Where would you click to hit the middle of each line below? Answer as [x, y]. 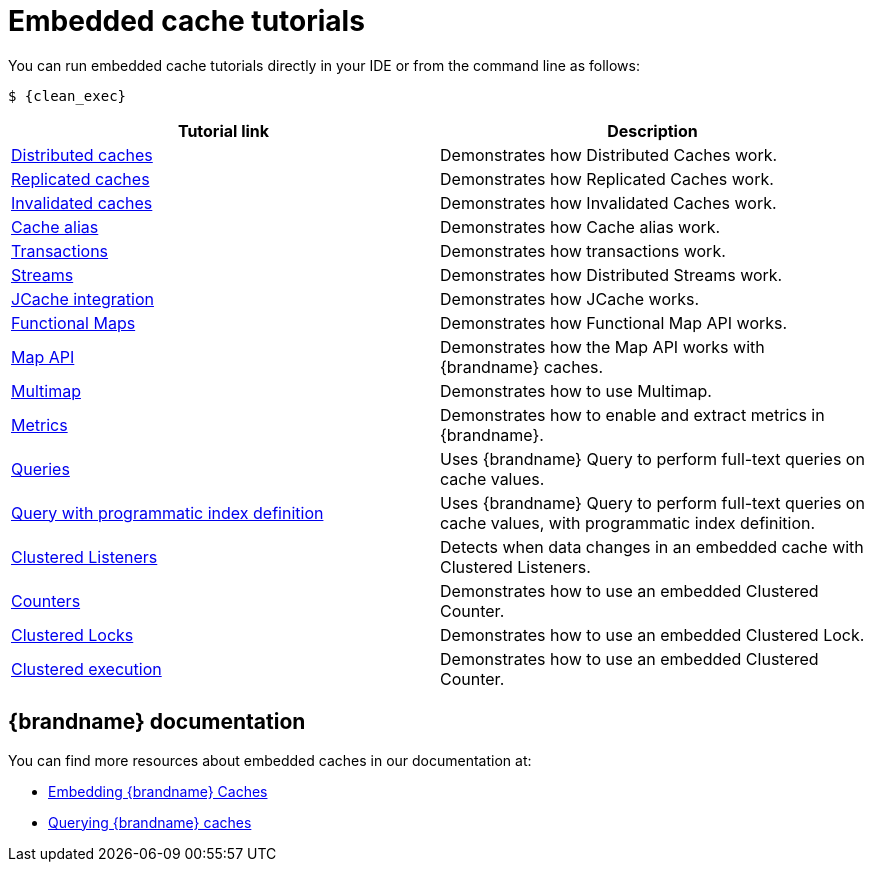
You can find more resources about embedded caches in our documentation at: [270, 760]
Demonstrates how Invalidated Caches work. [608, 202]
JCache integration [82, 298]
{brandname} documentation [157, 722]
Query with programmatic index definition [167, 512]
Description [652, 130]
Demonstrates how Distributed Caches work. [609, 154]
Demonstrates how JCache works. [570, 298]
